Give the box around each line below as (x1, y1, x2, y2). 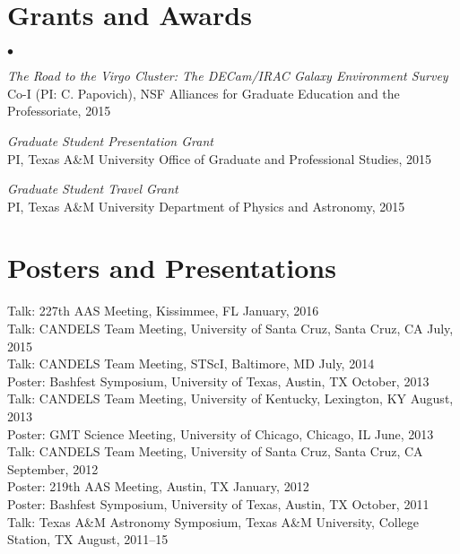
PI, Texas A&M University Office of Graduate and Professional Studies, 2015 (7, 149, 432, 168)
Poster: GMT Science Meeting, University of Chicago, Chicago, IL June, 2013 (7, 424, 434, 443)
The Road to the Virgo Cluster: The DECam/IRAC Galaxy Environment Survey (7, 66, 448, 85)
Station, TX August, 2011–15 (7, 530, 169, 549)
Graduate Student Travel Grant (7, 179, 178, 198)
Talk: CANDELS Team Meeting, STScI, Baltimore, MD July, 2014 (7, 354, 375, 373)
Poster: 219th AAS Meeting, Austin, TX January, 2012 (7, 477, 309, 496)
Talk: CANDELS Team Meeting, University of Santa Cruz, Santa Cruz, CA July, (7, 319, 454, 337)
